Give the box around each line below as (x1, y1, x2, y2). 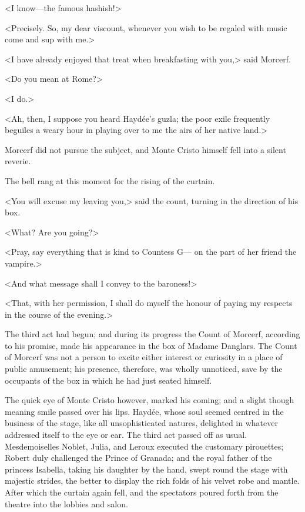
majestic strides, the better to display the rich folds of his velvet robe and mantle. (5, 474, 300, 487)
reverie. (5, 155, 31, 167)
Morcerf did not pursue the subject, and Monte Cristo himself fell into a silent (5, 143, 286, 155)
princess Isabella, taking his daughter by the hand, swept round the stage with (5, 463, 288, 475)
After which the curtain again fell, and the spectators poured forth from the (5, 486, 279, 498)
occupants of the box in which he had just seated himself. (5, 374, 212, 386)
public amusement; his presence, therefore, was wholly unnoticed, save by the (5, 363, 283, 375)
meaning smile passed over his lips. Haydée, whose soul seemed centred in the (5, 405, 284, 417)
